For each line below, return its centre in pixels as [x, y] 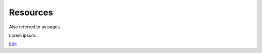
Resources [31, 12]
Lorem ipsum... [24, 35]
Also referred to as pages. [35, 27]
